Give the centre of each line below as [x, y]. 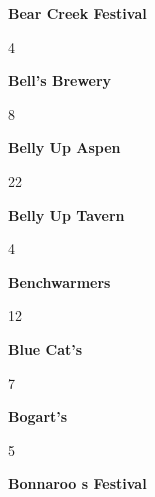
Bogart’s [38, 416]
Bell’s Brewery [60, 80]
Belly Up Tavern [66, 214]
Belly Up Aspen [64, 147]
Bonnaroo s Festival [77, 483]
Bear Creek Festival [77, 13]
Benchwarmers [59, 281]
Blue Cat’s [45, 348]
